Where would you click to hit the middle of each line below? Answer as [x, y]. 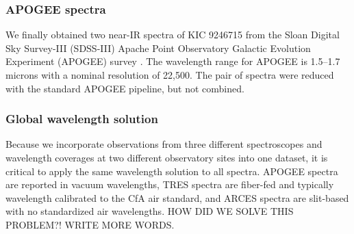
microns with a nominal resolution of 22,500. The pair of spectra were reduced [170, 75]
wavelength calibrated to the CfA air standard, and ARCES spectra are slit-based [177, 197]
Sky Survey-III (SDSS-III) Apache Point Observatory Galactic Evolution [158, 48]
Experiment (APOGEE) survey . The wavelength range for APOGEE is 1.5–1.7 [173, 61]
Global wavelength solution [82, 119]
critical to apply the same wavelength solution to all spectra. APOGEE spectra [172, 171]
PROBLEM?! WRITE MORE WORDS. [90, 224]
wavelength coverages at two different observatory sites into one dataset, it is [167, 157]
